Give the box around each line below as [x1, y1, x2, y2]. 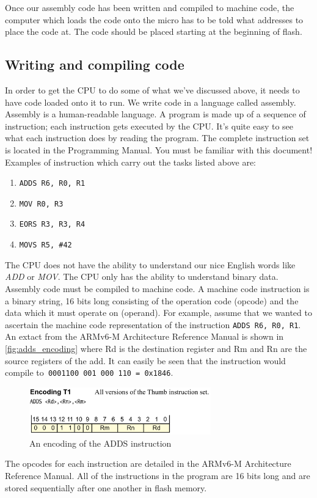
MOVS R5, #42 [19, 241, 72, 250]
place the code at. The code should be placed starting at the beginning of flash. [5, 25, 302, 38]
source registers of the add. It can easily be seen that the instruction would [5, 354, 286, 367]
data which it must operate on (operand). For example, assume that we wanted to [5, 306, 312, 319]
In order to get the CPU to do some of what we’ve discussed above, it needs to [5, 83, 300, 96]
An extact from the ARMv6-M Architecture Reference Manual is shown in [5, 330, 284, 343]
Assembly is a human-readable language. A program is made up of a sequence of [5, 108, 306, 120]
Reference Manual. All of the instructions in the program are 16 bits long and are [5, 469, 310, 482]
